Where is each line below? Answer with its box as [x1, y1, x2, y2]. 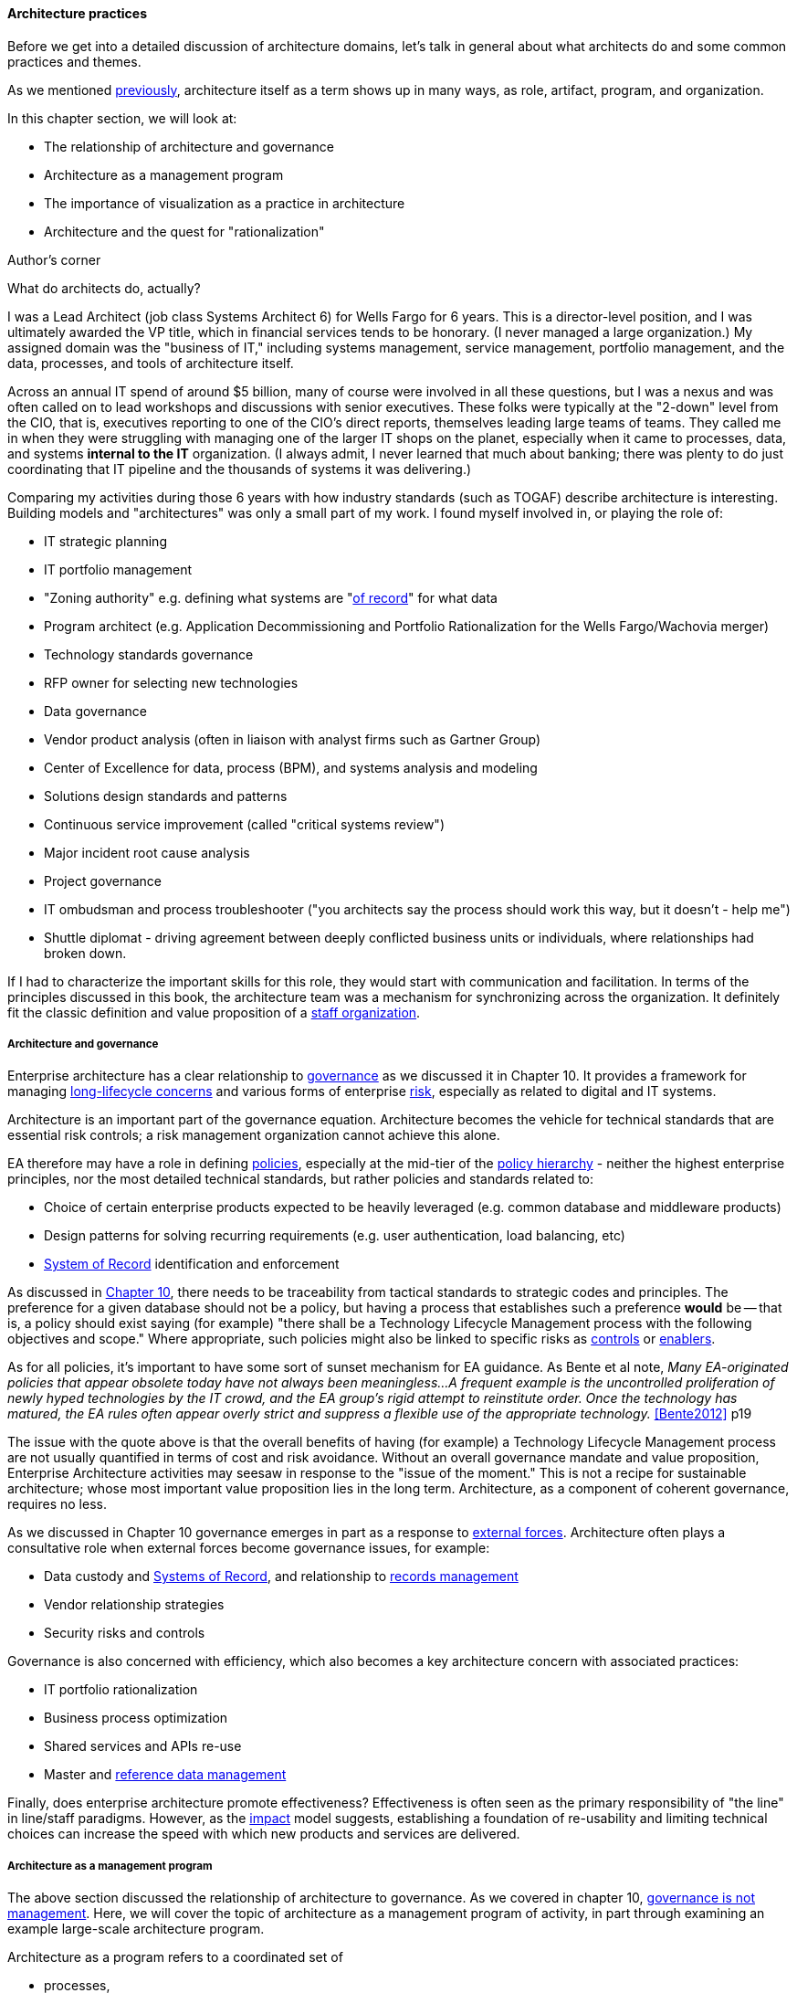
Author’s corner [7, 251, 101, 268]
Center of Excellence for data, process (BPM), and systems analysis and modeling [44, 759, 538, 775]
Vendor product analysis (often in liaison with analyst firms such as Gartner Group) [44, 731, 541, 747]
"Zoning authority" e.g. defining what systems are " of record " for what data [44, 589, 498, 606]
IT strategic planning [44, 533, 167, 549]
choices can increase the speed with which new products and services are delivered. [7, 1826, 520, 1842]
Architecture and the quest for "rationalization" [44, 223, 325, 239]
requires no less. [7, 1496, 107, 1513]
